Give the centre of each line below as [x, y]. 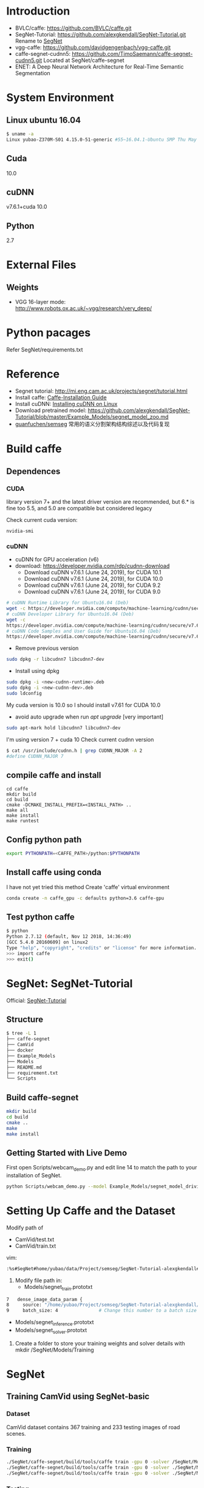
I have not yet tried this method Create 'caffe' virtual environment [88, 887]
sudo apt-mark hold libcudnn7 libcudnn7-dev [63, 728]
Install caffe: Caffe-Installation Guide [61, 397]
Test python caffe [40, 917]
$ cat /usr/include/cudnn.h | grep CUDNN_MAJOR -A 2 [74, 751]
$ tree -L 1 [21, 1033]
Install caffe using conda [54, 872]
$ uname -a [20, 134]
